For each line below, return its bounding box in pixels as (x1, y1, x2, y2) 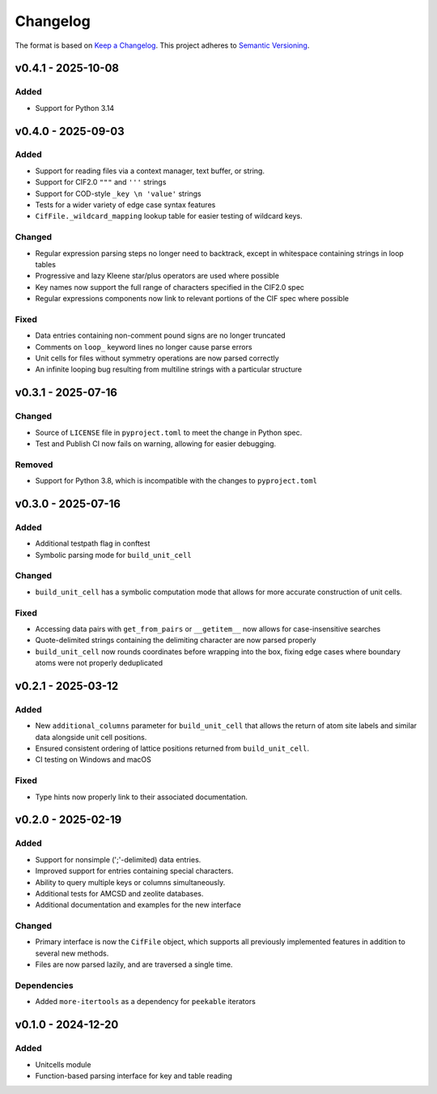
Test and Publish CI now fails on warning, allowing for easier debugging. (35, 438, 277, 449)
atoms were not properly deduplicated (35, 658, 163, 668)
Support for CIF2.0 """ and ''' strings (35, 177, 167, 187)
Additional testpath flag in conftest (35, 538, 151, 548)
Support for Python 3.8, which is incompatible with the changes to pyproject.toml (35, 476, 317, 486)
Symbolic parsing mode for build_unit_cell (35, 550, 192, 560)
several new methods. (35, 948, 109, 958)
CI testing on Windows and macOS (35, 755, 151, 764)
